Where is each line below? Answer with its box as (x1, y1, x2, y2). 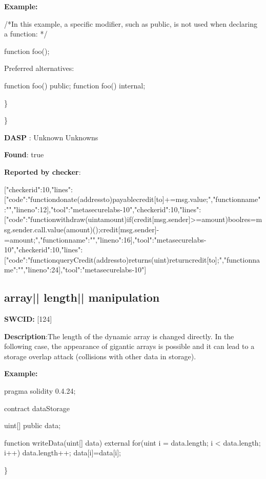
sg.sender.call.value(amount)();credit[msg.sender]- (4, 224, 159, 234)
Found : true (4, 149, 44, 160)
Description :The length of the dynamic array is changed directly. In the (4, 330, 234, 341)
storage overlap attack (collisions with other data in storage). (4, 351, 196, 361)
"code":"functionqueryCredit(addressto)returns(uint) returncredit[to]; (6, 254, 219, 265)
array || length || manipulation (4, 289, 160, 305)
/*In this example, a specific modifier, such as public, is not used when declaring (4, 18, 258, 29)
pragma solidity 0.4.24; (4, 385, 76, 396)
